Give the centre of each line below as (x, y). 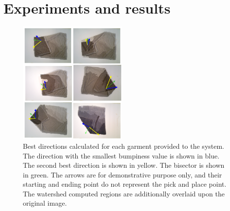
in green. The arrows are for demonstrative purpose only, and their (123, 174)
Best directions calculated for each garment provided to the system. (124, 146)
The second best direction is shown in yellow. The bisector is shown (124, 165)
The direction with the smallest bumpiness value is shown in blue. (121, 155)
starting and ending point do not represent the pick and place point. (125, 184)
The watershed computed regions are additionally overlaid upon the (124, 193)
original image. (45, 203)
